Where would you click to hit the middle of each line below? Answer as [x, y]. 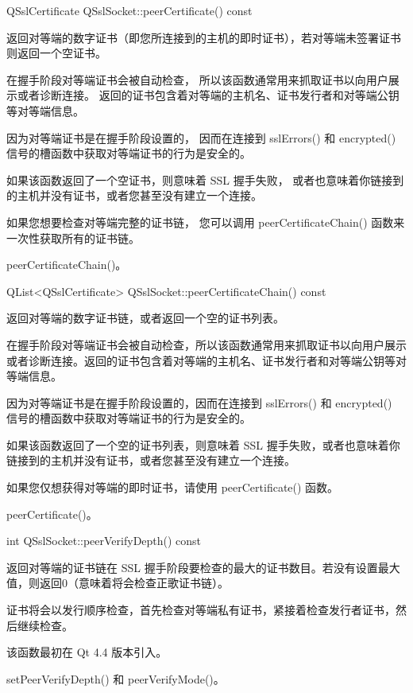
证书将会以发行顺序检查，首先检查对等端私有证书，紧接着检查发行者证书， [201, 610]
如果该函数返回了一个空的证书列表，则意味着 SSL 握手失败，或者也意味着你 [203, 444]
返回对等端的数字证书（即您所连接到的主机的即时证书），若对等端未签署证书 [204, 37]
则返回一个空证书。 [56, 53]
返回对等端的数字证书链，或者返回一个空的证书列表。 [145, 318]
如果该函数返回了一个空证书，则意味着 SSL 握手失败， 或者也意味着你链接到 [205, 179]
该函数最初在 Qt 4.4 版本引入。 [87, 652]
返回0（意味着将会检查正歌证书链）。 [134, 583]
